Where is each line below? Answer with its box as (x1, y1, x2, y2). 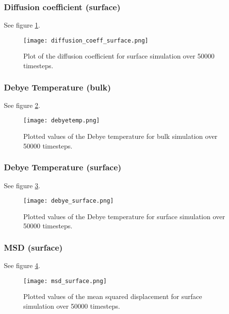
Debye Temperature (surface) (4, 161, 122, 173)
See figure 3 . (4, 180, 40, 190)
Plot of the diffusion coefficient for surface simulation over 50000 (23, 51, 215, 61)
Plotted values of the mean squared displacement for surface (23, 291, 202, 301)
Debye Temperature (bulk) (4, 81, 111, 93)
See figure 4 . (4, 260, 40, 270)
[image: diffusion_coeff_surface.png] (23, 37, 148, 44)
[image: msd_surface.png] (23, 277, 107, 284)
